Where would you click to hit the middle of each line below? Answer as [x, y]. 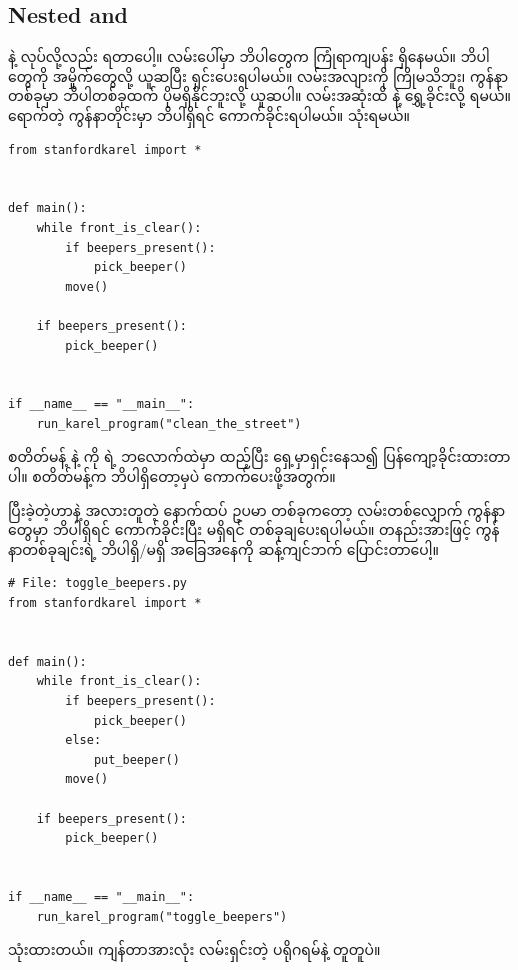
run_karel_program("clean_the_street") [169, 423]
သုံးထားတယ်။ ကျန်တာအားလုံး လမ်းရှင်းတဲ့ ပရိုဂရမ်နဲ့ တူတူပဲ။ [194, 949]
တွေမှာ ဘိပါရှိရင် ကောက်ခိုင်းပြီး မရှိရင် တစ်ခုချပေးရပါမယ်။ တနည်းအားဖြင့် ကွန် [254, 529]
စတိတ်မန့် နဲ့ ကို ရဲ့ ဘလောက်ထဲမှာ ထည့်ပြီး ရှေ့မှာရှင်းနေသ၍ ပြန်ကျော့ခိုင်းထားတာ [259, 456]
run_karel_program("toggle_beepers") [162, 916]
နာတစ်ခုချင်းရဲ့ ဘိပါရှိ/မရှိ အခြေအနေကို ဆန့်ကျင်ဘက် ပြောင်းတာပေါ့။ [223, 548]
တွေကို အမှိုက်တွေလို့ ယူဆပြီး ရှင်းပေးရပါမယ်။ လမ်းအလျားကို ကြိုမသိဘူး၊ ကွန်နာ [258, 75]
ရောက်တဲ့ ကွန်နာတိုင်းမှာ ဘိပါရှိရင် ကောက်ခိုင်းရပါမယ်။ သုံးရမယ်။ [209, 114]
